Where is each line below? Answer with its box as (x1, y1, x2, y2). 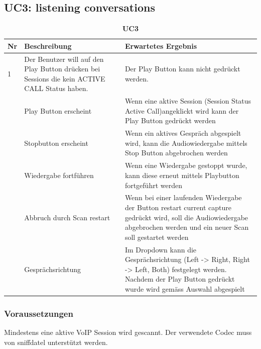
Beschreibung (24, 40, 72, 51)
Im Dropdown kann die (124, 244, 197, 254)
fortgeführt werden (124, 180, 182, 190)
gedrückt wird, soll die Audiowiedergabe (124, 212, 248, 222)
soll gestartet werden (124, 231, 189, 242)
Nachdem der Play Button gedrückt (124, 274, 235, 284)
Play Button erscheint (24, 105, 92, 116)
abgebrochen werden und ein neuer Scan (124, 222, 249, 232)
